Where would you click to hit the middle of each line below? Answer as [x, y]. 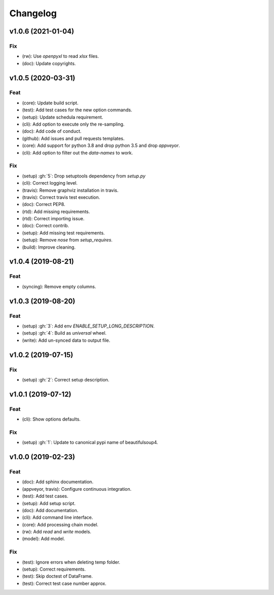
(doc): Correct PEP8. [44, 204]
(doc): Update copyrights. [49, 63]
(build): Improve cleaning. [49, 247]
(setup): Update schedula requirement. [63, 117]
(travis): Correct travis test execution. [61, 197]
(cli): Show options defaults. [51, 419]
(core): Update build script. [50, 103]
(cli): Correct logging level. [50, 183]
